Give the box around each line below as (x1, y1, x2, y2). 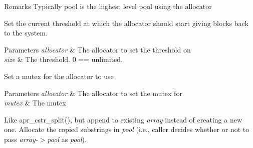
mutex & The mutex (4, 97, 66, 108)
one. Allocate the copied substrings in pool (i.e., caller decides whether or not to (4, 124, 249, 134)
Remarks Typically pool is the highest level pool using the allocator (4, 1, 212, 11)
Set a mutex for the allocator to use (4, 70, 114, 81)
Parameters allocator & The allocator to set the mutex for (4, 87, 182, 98)
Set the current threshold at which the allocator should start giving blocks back (4, 17, 248, 28)
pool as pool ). (47, 133, 87, 144)
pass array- (4, 133, 38, 144)
